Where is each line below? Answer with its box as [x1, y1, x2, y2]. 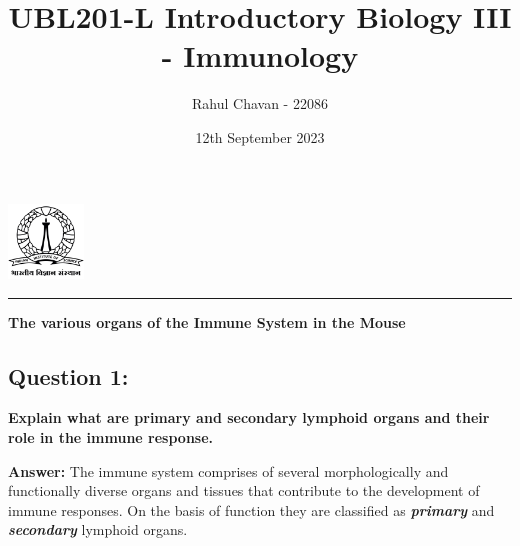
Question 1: [8, 360, 129, 391]
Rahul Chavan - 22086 [192, 93, 328, 114]
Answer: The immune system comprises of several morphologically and [8, 460, 449, 481]
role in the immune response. [8, 427, 214, 448]
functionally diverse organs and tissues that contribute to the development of [8, 480, 480, 501]
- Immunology [161, 35, 359, 76]
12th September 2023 [195, 126, 325, 147]
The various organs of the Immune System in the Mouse [8, 311, 406, 332]
